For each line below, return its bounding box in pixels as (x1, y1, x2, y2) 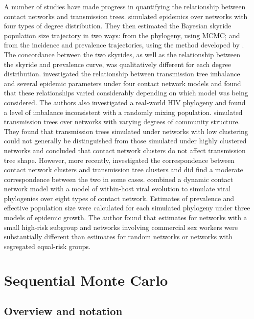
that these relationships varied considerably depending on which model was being (4, 88, 248, 98)
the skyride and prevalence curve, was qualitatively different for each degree (4, 59, 231, 69)
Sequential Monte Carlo (4, 270, 168, 290)
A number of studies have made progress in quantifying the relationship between (4, 1, 246, 11)
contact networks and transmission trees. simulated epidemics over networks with (4, 11, 248, 21)
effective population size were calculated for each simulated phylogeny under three (4, 203, 250, 213)
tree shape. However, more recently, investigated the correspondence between (4, 155, 234, 165)
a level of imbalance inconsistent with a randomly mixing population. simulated (4, 107, 243, 117)
